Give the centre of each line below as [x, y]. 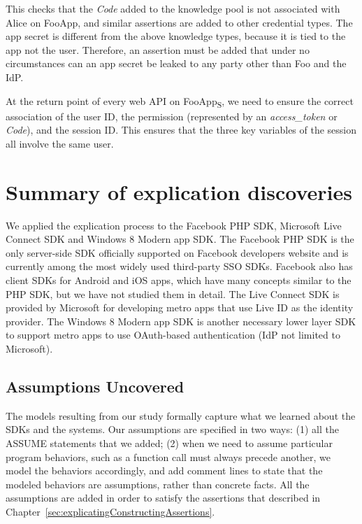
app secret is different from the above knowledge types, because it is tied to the [176, 36]
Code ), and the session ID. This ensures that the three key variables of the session [181, 130]
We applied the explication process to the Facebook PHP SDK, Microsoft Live [174, 225]
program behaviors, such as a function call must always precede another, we [168, 456]
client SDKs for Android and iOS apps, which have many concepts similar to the [179, 279]
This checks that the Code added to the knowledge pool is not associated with [173, 8]
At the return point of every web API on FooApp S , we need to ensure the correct [180, 101]
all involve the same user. [60, 143]
